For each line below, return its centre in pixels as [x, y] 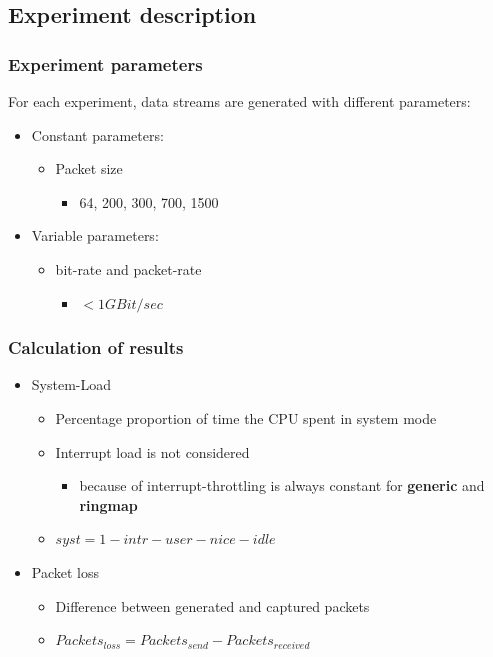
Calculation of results [96, 347]
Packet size [89, 168]
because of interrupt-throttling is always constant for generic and [282, 485]
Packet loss [65, 571]
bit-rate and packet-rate [128, 268]
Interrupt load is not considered [152, 451]
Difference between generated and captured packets [212, 605]
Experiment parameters [105, 63]
